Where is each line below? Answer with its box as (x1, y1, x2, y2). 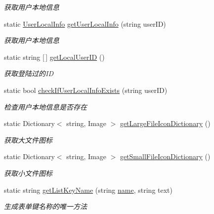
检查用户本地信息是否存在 (4, 101, 87, 112)
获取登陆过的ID (4, 68, 53, 79)
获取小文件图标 (4, 168, 52, 178)
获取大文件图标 (4, 134, 52, 145)
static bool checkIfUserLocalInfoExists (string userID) (4, 85, 168, 95)
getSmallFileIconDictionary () (120, 151, 211, 162)
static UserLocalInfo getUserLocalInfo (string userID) (4, 18, 166, 29)
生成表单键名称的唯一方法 (4, 201, 87, 212)
